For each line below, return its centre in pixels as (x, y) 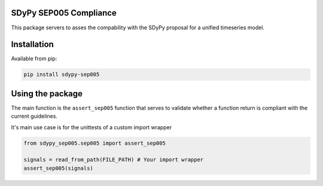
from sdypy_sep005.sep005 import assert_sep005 (95, 143)
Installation (32, 45)
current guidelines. (34, 116)
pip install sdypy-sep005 (62, 74)
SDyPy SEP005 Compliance (64, 13)
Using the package (47, 94)
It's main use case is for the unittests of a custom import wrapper (92, 127)
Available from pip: (34, 59)
